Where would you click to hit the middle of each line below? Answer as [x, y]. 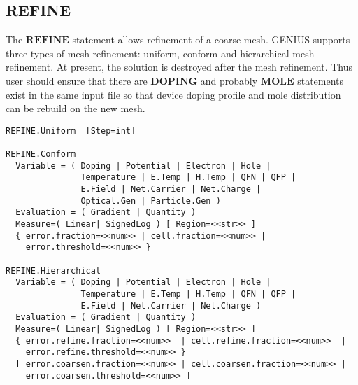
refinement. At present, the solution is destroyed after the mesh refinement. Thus [179, 67]
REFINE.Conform [41, 154]
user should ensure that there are [77, 80]
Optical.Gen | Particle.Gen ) [151, 201]
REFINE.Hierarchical [53, 271]
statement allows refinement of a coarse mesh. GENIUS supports [211, 40]
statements [321, 80]
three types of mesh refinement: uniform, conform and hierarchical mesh [160, 53]
